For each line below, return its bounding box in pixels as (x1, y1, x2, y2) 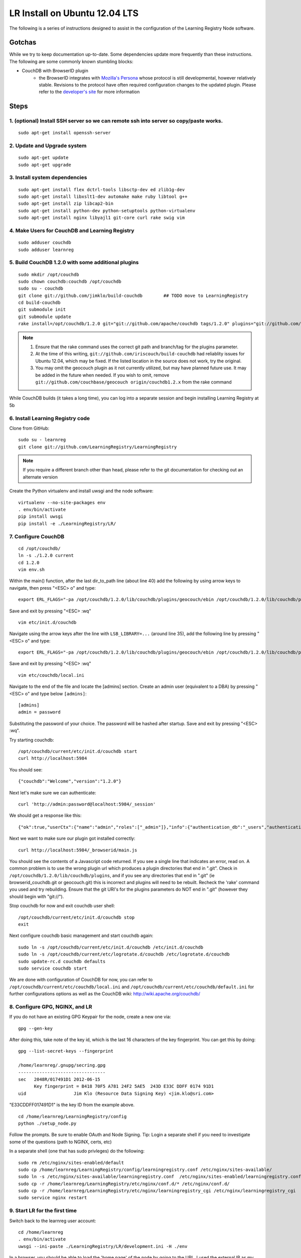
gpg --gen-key (18, 1026, 53, 1031)
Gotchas (9, 38, 37, 47)
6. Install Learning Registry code (9, 415, 90, 422)
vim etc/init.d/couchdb (18, 619, 77, 625)
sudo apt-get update (18, 155, 69, 161)
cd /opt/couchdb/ (18, 545, 61, 551)
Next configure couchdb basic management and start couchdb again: (9, 932, 154, 938)
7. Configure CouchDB (9, 533, 65, 540)
